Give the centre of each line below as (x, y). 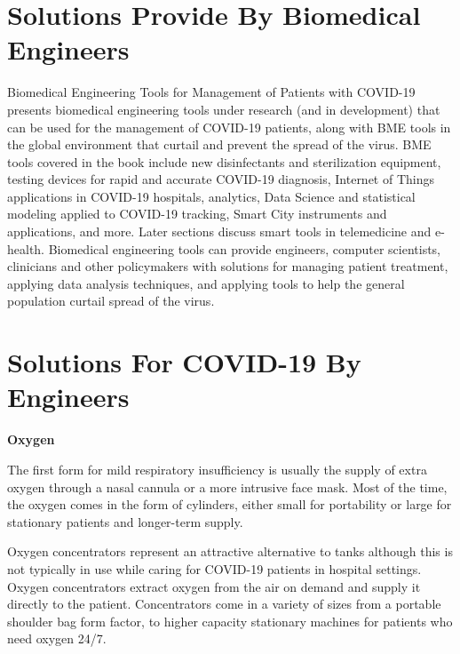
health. (26, 248)
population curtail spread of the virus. (111, 301)
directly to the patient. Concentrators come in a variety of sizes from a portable (224, 604)
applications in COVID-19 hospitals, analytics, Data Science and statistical (211, 196)
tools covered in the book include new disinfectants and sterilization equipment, (224, 161)
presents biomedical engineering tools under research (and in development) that (224, 109)
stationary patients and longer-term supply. (125, 521)
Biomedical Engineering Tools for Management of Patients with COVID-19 (211, 92)
